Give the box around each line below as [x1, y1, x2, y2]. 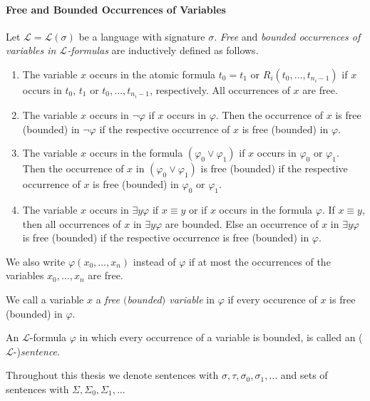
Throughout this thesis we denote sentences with [6, 368, 219, 382]
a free [96, 292, 120, 307]
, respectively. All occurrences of [149, 82, 290, 97]
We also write [6, 254, 66, 269]
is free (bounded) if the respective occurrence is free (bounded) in [22, 230, 309, 245]
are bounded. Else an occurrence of [165, 216, 319, 231]
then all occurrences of [22, 216, 121, 231]
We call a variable [6, 292, 84, 307]
